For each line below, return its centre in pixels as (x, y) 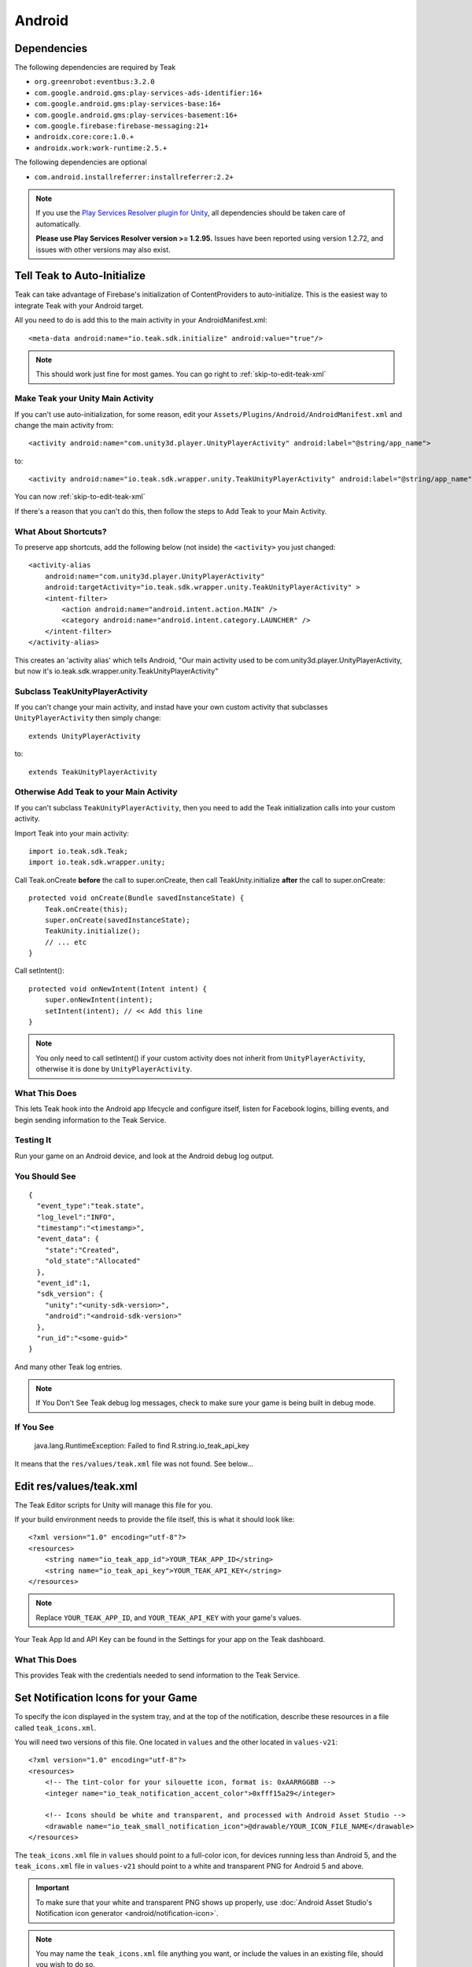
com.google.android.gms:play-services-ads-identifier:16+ (148, 93)
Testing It (33, 1140)
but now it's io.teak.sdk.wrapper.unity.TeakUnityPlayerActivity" (116, 671)
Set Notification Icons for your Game (106, 1698)
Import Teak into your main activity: (72, 833)
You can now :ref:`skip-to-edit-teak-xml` (80, 496)
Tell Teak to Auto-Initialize (80, 276)
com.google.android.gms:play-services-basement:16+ (136, 115)
